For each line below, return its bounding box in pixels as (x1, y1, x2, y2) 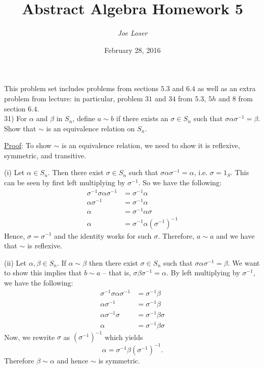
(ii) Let (4, 257, 27, 268)
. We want (228, 257, 260, 268)
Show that (4, 123, 36, 133)
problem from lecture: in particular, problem (4, 93, 143, 103)
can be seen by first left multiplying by (4, 177, 125, 188)
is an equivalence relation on (46, 123, 135, 133)
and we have (216, 230, 255, 241)
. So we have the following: (138, 177, 222, 188)
